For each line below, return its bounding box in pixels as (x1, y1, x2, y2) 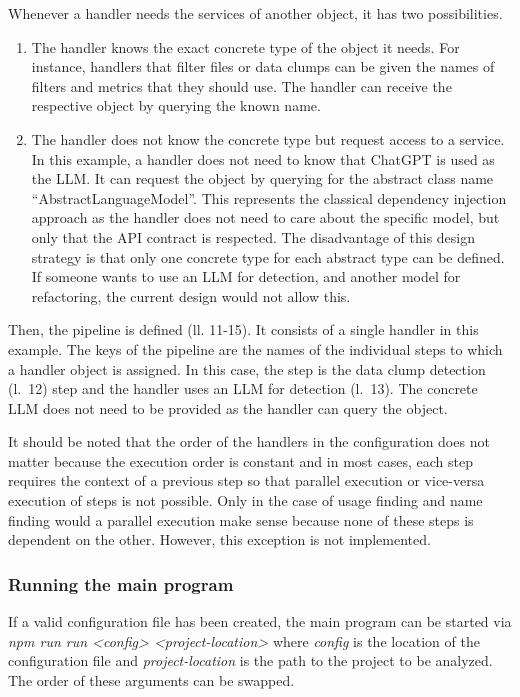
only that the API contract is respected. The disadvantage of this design (31, 226, 476, 247)
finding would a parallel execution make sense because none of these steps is (8, 509, 474, 530)
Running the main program (8, 571, 234, 596)
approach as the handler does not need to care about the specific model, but (31, 207, 500, 228)
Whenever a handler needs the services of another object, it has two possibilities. (8, 3, 503, 23)
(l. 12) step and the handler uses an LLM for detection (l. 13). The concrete (8, 378, 478, 399)
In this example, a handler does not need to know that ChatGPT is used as (31, 148, 495, 169)
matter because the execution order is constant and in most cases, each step (8, 450, 473, 471)
